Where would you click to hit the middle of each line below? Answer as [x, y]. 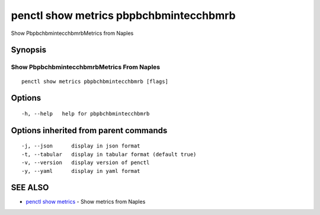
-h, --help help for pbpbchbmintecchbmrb [86, 113]
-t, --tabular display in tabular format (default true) [109, 154]
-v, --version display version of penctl [86, 163]
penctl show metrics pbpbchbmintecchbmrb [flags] [95, 81]
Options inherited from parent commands [89, 130]
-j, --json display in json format [81, 146]
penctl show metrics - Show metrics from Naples [86, 202]
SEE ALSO [30, 187]
